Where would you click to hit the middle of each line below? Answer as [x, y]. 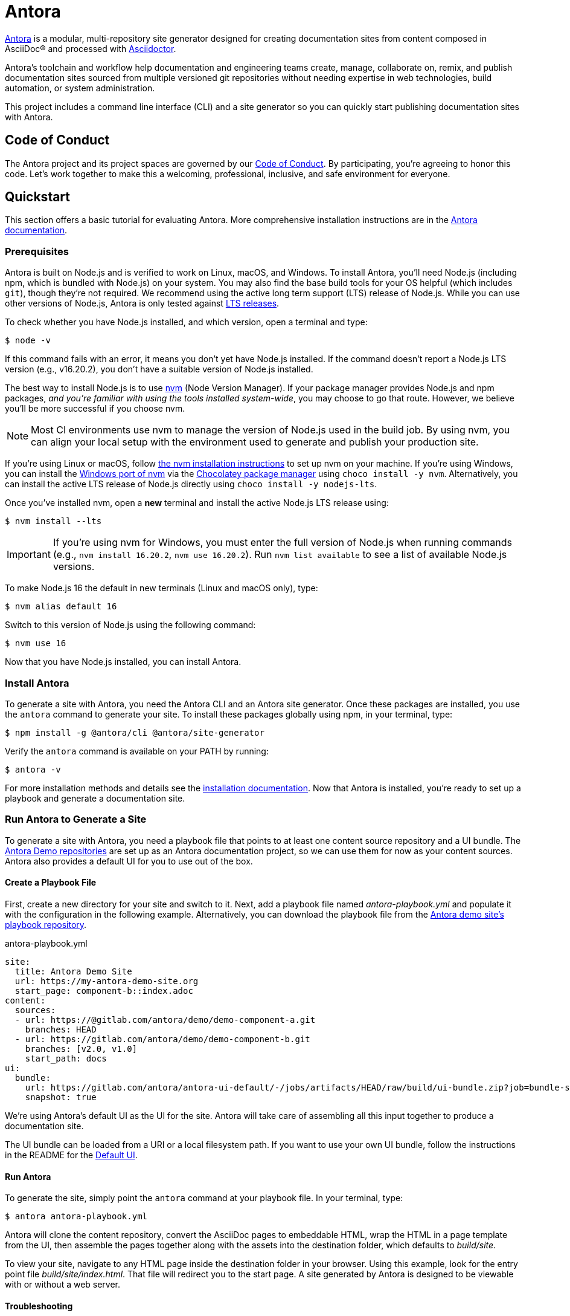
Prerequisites [37, 251]
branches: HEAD [61, 1029]
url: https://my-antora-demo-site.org [107, 981]
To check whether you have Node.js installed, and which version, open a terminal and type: [186, 322]
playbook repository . [46, 924]
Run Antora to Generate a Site [76, 819]
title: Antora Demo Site [73, 971]
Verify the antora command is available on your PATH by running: [137, 751]
